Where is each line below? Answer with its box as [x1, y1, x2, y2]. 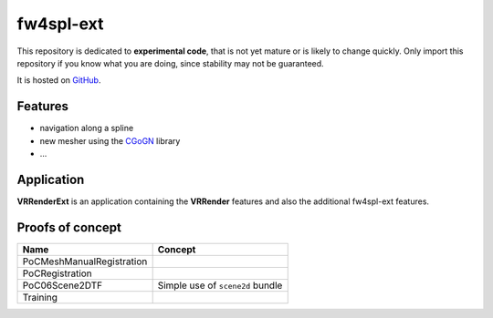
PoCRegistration [22, 267, 93, 280]
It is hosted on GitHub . [16, 75, 101, 86]
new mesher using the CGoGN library [39, 135, 181, 146]
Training [22, 291, 58, 303]
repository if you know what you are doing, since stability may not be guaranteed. [16, 57, 324, 68]
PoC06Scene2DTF [22, 279, 103, 292]
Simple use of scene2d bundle [157, 279, 283, 292]
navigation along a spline [39, 123, 134, 134]
